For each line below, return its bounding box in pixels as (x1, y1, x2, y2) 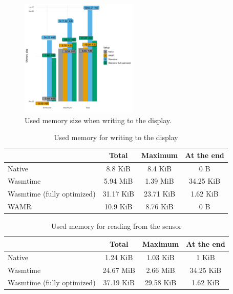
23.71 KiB (143, 188, 176, 199)
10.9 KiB (104, 201, 133, 212)
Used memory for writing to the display (54, 132, 178, 143)
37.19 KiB (103, 277, 135, 288)
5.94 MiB (104, 175, 133, 186)
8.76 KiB (145, 201, 174, 212)
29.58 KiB (144, 277, 177, 288)
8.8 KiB (106, 163, 131, 173)
